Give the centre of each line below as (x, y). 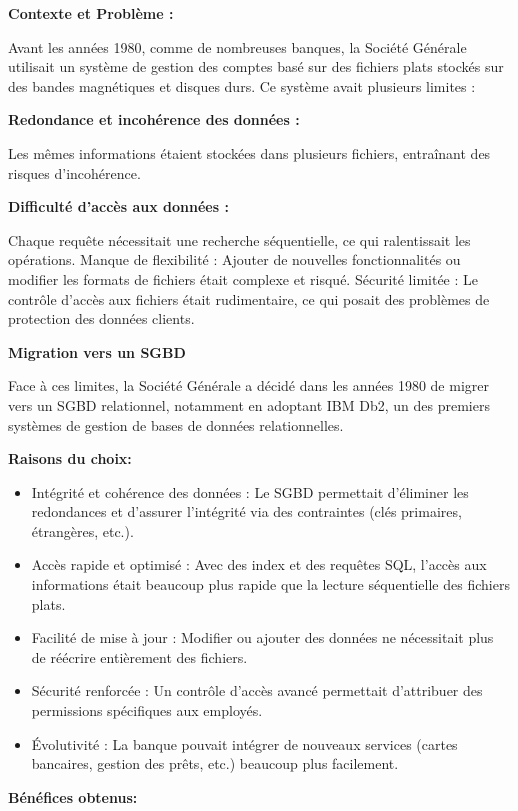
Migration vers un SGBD (97, 351)
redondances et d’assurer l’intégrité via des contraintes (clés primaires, (246, 511)
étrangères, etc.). (82, 530)
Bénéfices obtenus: (73, 796)
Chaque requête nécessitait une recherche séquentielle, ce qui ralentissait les (239, 239)
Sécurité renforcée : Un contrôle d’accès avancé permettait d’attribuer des (257, 690)
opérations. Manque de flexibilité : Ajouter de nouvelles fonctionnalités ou (234, 259)
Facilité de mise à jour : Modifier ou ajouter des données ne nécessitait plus (262, 637)
